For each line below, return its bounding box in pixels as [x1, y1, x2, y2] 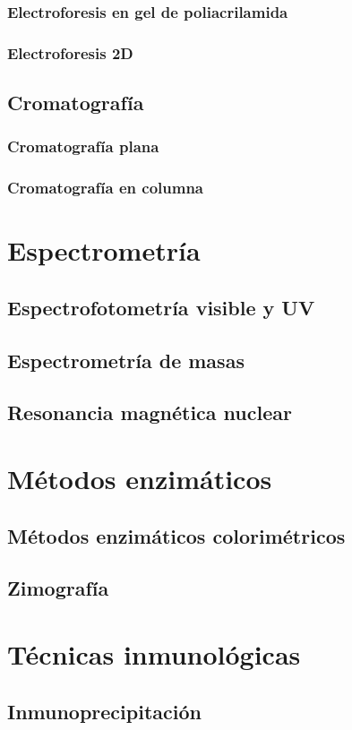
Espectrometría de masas [7, 346, 245, 374]
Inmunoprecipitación [7, 697, 202, 725]
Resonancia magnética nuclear [7, 399, 292, 426]
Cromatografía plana [7, 135, 159, 158]
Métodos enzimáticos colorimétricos [7, 521, 346, 549]
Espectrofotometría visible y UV [7, 293, 315, 321]
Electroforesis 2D [7, 41, 133, 64]
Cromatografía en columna [7, 176, 204, 199]
